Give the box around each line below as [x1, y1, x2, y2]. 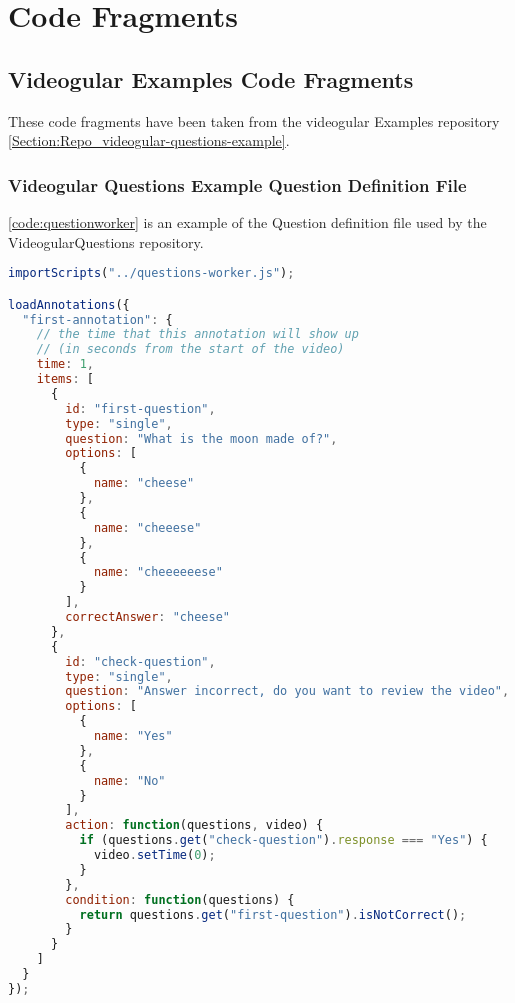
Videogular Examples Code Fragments [8, 63, 414, 94]
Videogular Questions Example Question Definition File [8, 172, 467, 197]
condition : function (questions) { [65, 892, 295, 907]
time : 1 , [36, 357, 94, 372]
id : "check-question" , [65, 654, 216, 669]
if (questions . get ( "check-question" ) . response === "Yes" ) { [79, 833, 488, 848]
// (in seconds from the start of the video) [36, 342, 345, 357]
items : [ [36, 372, 94, 387]
